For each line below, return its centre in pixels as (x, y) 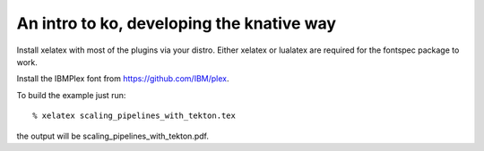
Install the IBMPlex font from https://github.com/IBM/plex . (123, 79)
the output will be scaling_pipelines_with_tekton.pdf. (113, 136)
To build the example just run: (71, 95)
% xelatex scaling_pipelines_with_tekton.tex (134, 116)
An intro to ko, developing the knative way (176, 23)
